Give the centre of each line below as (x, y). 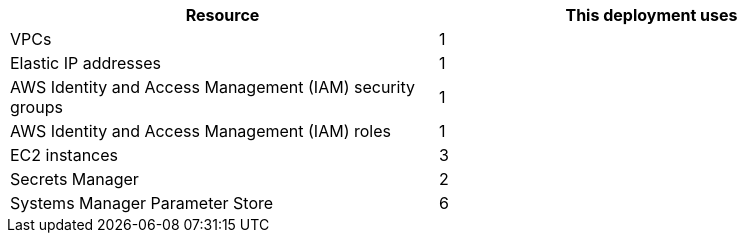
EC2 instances (64, 155)
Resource (222, 15)
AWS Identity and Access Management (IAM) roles (200, 131)
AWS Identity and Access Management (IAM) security (212, 87)
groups (36, 107)
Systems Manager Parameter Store (142, 203)
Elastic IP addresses (86, 63)
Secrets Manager (74, 179)
